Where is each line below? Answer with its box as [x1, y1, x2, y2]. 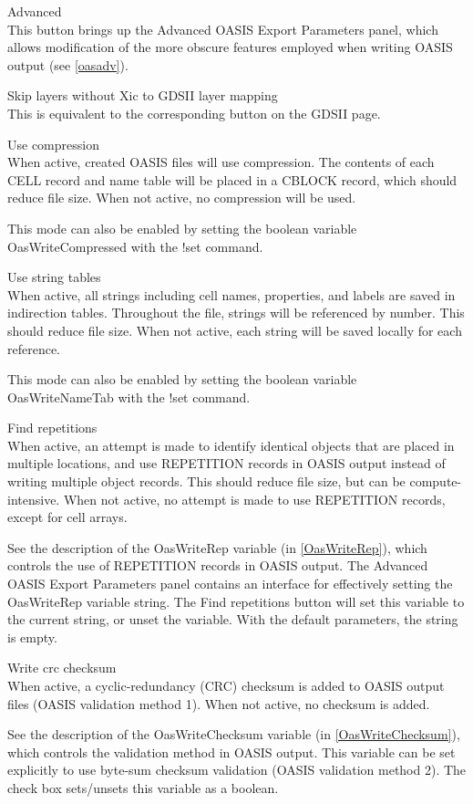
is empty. [7, 627, 57, 646]
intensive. [7, 489, 60, 508]
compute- [409, 472, 462, 491]
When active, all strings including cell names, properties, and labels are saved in [7, 285, 456, 304]
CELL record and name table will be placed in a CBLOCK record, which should [7, 170, 458, 189]
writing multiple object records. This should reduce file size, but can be [7, 472, 406, 491]
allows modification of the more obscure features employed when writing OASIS [7, 37, 453, 57]
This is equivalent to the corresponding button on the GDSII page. [7, 103, 381, 122]
